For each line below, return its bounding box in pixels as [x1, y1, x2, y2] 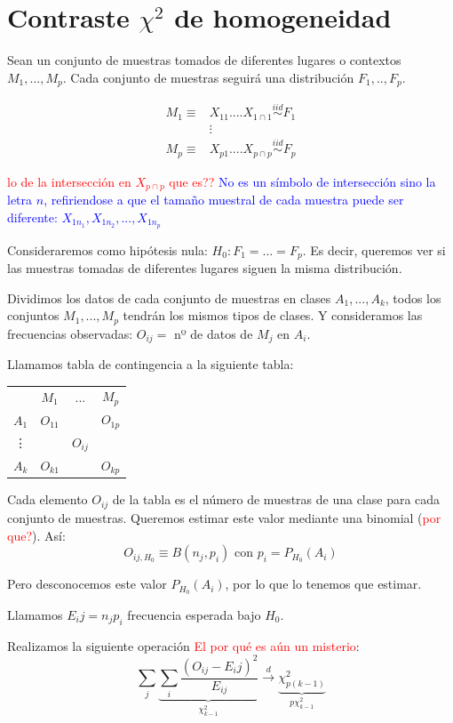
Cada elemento [7, 490, 88, 509]
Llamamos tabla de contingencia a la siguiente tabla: [7, 355, 294, 374]
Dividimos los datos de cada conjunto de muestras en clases [7, 288, 331, 307]
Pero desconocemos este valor [7, 574, 167, 593]
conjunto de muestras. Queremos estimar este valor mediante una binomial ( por [7, 508, 441, 526]
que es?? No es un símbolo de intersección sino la [169, 172, 436, 190]
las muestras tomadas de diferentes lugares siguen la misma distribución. [7, 258, 402, 277]
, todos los [385, 288, 441, 307]
